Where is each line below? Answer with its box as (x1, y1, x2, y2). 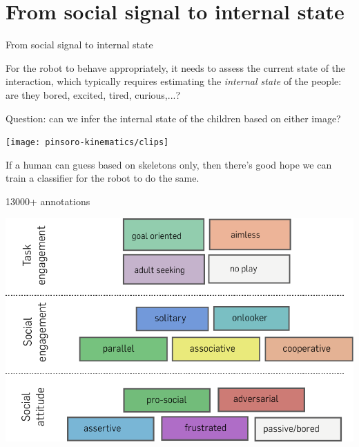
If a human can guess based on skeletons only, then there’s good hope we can (6, 157, 332, 171)
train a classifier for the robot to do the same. (6, 171, 200, 185)
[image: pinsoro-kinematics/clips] (6, 137, 169, 148)
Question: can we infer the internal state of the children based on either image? (6, 111, 341, 125)
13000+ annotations (6, 193, 90, 208)
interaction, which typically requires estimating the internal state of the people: (6, 74, 342, 88)
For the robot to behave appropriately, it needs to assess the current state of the (6, 60, 346, 75)
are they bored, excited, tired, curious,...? (6, 87, 181, 102)
